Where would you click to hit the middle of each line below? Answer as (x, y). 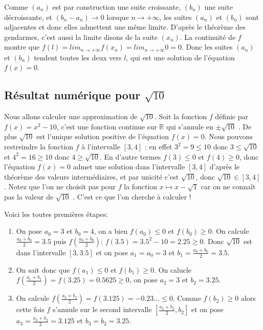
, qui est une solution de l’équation (180, 57)
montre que (22, 47)
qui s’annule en (190, 126)
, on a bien (111, 231)
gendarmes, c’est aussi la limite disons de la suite (81, 37)
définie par (232, 116)
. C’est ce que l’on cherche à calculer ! (132, 196)
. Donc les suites (207, 47)
